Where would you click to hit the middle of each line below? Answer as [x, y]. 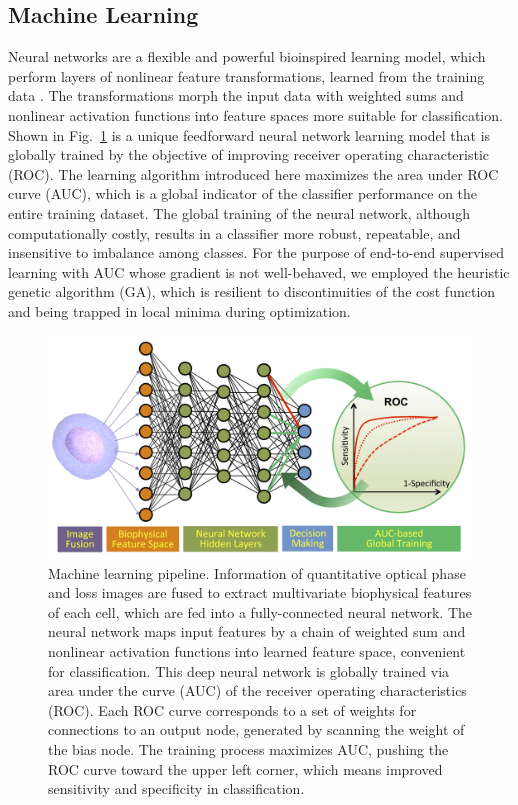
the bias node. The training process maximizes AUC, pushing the [248, 749]
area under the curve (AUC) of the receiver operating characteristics [257, 690]
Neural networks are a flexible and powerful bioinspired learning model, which [247, 56]
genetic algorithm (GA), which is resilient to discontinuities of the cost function [252, 291]
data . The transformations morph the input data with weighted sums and [236, 95]
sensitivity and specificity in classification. [176, 788]
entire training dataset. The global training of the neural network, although [239, 212]
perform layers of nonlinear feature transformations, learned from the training [246, 75]
